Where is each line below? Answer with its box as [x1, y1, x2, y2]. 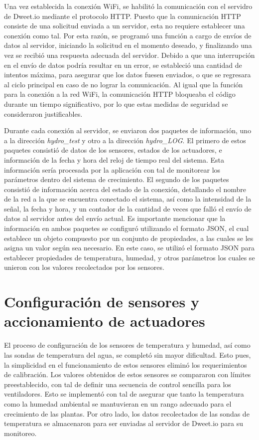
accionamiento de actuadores [4, 311, 205, 331]
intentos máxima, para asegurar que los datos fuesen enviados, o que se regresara [4, 69, 251, 80]
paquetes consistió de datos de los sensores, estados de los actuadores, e [4, 145, 222, 155]
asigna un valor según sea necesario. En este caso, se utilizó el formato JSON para [4, 242, 255, 253]
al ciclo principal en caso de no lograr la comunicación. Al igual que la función [4, 79, 243, 89]
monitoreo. [4, 428, 37, 438]
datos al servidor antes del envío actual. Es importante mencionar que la [4, 213, 226, 223]
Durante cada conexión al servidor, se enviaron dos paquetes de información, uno [4, 125, 252, 136]
